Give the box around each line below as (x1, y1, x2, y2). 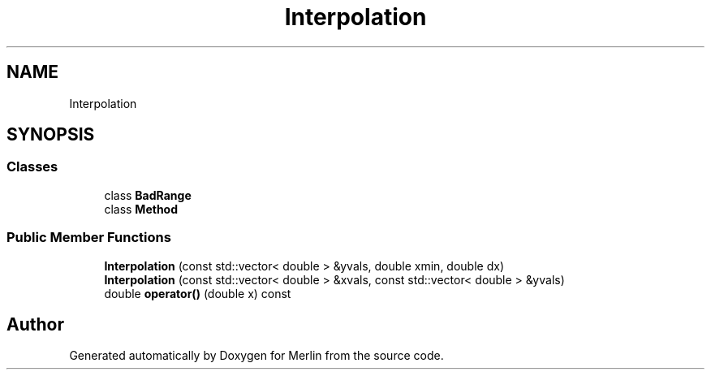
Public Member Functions (6, 229, 171, 246)
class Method (104, 201, 179, 216)
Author (6, 313, 64, 335)
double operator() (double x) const (104, 286, 291, 300)
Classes (6, 158, 58, 175)
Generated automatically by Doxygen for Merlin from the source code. (69, 348, 444, 363)
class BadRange (104, 188, 192, 202)
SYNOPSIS (6, 124, 95, 145)
